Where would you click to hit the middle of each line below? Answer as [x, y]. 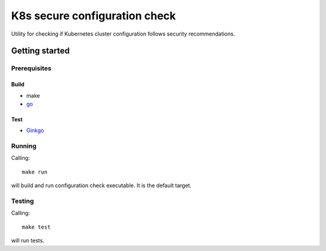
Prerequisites [31, 68]
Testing [23, 201]
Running [24, 146]
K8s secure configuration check [94, 16]
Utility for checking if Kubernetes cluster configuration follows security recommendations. [123, 34]
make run [35, 172]
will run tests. [28, 241]
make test [36, 227]
